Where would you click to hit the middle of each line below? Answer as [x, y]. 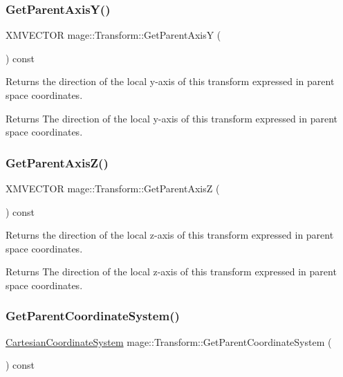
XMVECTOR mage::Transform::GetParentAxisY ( [113, 35]
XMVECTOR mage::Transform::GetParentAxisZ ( [113, 188]
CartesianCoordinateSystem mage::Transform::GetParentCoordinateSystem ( [169, 341]
